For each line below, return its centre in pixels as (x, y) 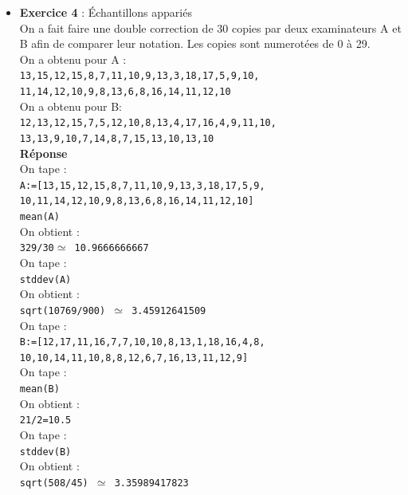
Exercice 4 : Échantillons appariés (106, 12)
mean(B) (39, 389)
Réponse (43, 153)
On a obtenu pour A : (73, 59)
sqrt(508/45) (54, 483)
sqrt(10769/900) (63, 310)
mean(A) (39, 217)
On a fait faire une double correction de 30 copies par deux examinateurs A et (210, 27)
